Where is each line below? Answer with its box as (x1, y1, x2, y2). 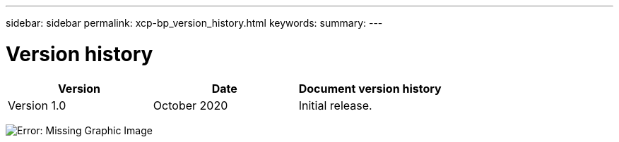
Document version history (298, 81, 442, 96)
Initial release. (298, 98, 372, 112)
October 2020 (153, 98, 228, 112)
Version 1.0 (8, 98, 66, 112)
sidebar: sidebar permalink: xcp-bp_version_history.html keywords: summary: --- (6, 17, 383, 29)
